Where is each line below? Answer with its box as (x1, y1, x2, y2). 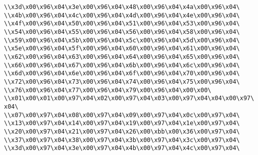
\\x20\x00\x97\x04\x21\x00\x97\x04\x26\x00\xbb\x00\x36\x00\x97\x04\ (4, 128, 240, 135)
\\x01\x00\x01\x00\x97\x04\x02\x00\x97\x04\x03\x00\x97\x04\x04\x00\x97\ (4, 95, 255, 102)
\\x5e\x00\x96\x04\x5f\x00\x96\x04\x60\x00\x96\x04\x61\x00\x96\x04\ (4, 45, 240, 52)
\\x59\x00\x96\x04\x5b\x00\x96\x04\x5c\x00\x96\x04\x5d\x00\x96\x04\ (4, 36, 240, 44)
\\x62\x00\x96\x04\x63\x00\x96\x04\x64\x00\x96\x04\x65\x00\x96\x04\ (4, 53, 240, 60)
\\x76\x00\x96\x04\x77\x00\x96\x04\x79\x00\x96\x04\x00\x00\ (4, 86, 212, 94)
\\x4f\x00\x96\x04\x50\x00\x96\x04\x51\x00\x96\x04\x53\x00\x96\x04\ (4, 20, 240, 27)
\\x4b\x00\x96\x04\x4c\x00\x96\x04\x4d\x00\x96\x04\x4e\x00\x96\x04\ (4, 11, 240, 19)
